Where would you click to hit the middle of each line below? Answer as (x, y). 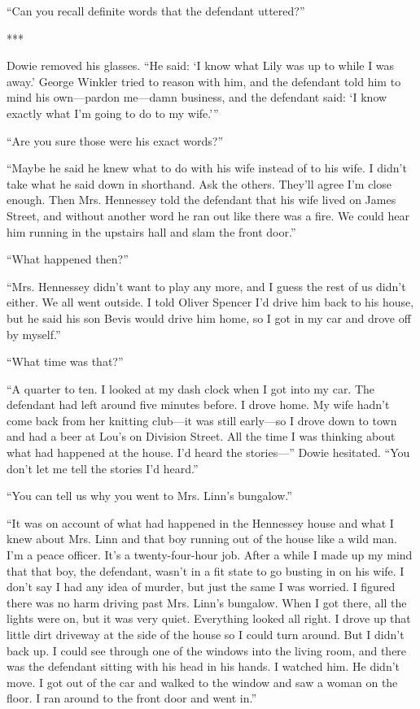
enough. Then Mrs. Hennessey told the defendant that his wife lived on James (201, 200)
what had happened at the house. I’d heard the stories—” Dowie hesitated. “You (208, 452)
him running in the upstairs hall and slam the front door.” (151, 231)
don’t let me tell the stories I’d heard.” (103, 468)
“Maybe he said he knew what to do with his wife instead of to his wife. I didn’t (207, 168)
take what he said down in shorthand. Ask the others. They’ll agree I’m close (199, 183)
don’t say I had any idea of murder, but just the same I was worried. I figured (201, 587)
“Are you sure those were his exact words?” (115, 140)
